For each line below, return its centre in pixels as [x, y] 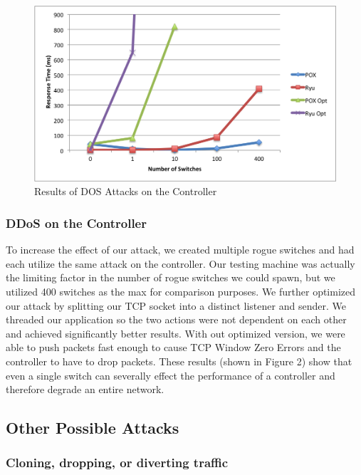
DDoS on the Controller [76, 223]
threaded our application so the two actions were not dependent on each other [176, 319]
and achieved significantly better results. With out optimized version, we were [176, 333]
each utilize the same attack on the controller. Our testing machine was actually [180, 263]
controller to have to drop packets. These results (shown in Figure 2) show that [179, 361]
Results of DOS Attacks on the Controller [126, 191]
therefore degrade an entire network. [85, 389]
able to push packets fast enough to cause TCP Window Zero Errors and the [173, 347]
